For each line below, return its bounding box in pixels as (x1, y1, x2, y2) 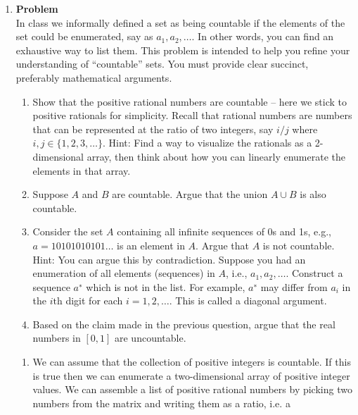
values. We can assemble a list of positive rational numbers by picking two (32, 382, 352, 397)
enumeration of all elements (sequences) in (32, 266, 215, 280)
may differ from (260, 279, 328, 294)
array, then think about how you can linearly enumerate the (87, 149, 345, 163)
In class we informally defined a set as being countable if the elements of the (15, 15, 345, 30)
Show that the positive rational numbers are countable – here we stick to (32, 94, 347, 109)
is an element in (117, 237, 185, 252)
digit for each (65, 293, 123, 308)
